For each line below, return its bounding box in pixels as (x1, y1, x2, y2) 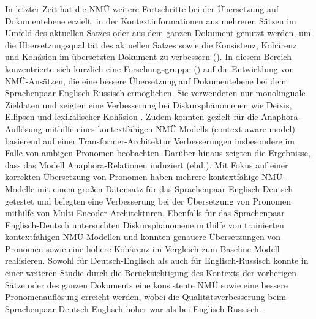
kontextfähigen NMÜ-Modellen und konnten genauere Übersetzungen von (5, 230, 281, 243)
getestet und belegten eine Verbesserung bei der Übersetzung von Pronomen (5, 194, 291, 207)
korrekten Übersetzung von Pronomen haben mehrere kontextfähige (5, 170, 259, 183)
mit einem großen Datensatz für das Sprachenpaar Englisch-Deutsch (37, 182, 293, 195)
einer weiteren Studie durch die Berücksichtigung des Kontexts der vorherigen (5, 266, 296, 279)
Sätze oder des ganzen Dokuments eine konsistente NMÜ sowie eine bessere (5, 278, 288, 291)
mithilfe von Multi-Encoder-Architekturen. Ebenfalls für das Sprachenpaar (5, 206, 285, 219)
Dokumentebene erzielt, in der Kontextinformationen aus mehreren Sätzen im (5, 14, 296, 27)
